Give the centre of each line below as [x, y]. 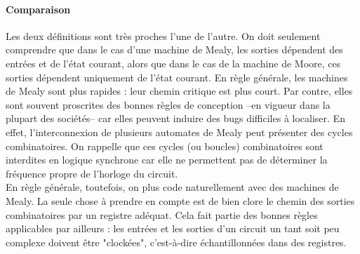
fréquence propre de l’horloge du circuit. [92, 173]
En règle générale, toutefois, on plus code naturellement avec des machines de [172, 187]
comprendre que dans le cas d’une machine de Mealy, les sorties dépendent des [174, 49]
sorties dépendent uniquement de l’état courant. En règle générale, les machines [177, 77]
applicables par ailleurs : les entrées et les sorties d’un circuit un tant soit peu [173, 228]
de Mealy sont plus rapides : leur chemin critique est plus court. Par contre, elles [179, 91]
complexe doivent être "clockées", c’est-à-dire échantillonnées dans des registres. [176, 242]
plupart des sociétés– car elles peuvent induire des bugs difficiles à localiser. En [175, 118]
